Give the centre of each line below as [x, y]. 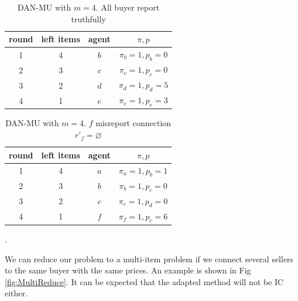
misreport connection [133, 123]
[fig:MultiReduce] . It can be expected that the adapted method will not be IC [144, 281]
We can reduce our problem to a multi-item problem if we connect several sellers [149, 258]
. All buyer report [128, 7]
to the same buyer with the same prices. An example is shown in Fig [128, 270]
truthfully [88, 18]
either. [16, 293]
